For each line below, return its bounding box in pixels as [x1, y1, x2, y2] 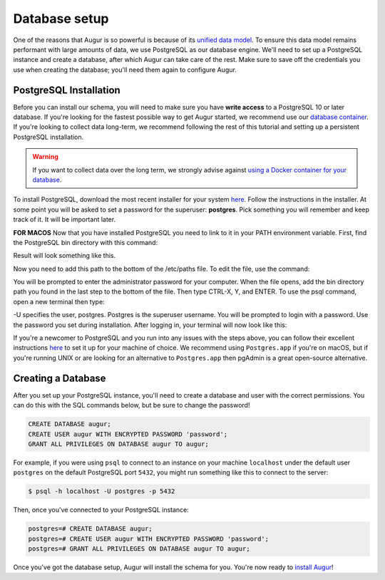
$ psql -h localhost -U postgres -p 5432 [28, 487, 175, 495]
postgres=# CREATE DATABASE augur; [28, 524, 153, 533]
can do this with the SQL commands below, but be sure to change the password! [13, 401, 250, 410]
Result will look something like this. [13, 252, 116, 260]
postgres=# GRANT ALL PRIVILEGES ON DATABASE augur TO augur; [28, 545, 250, 552]
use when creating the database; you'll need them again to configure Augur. [13, 65, 237, 74]
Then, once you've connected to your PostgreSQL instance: [13, 506, 189, 514]
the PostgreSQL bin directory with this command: [13, 238, 158, 247]
